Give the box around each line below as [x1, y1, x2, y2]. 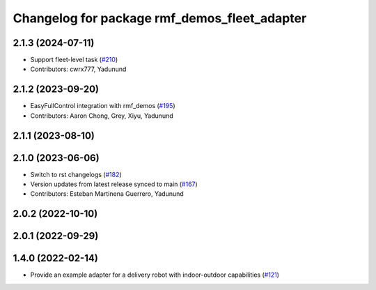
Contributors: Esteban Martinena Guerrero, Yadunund [30, 190, 184, 198]
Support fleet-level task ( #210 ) [30, 56, 118, 64]
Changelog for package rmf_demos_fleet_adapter [13, 10, 307, 26]
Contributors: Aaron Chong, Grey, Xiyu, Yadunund [30, 112, 173, 120]
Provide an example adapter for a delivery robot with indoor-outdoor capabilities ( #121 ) [30, 270, 280, 279]
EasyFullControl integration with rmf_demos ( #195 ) [30, 102, 175, 110]
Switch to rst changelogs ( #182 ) [30, 170, 122, 178]
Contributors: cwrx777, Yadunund [30, 65, 127, 73]
